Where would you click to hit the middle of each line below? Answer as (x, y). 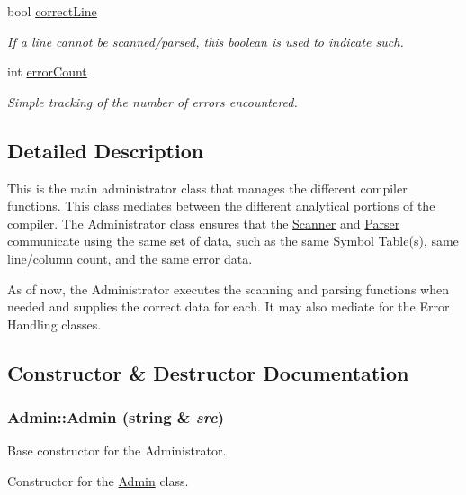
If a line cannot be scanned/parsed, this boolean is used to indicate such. (206, 41)
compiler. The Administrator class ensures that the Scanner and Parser (204, 223)
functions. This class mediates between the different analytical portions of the (221, 206)
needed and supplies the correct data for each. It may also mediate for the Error (229, 306)
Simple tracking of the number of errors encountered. (152, 101)
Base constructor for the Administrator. (117, 450)
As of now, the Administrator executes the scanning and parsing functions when (228, 288)
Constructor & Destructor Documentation (208, 372)
